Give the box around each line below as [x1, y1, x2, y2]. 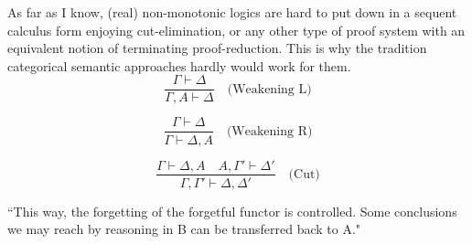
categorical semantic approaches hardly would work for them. [7, 56, 351, 75]
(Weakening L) [227, 82, 312, 96]
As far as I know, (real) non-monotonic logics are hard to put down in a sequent [7, 3, 457, 21]
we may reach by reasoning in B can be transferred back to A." [7, 219, 361, 239]
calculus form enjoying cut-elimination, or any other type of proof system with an [7, 20, 466, 39]
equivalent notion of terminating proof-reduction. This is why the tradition [7, 38, 427, 58]
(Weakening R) [226, 124, 313, 138]
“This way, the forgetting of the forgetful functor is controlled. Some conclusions [7, 201, 457, 220]
